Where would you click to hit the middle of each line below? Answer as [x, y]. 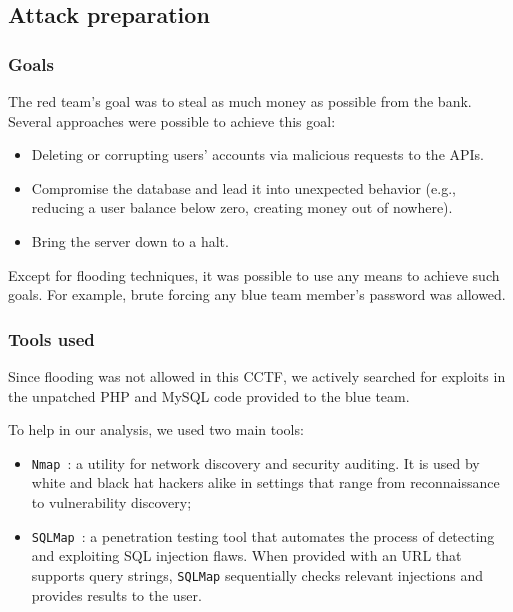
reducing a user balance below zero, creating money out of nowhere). [242, 207]
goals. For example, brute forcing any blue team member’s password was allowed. [257, 294]
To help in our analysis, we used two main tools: [156, 429]
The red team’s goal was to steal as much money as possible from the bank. [240, 101]
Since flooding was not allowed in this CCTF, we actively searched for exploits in [257, 375]
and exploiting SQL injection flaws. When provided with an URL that [246, 555]
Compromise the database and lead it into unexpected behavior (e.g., [243, 187]
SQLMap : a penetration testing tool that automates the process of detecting [263, 535]
